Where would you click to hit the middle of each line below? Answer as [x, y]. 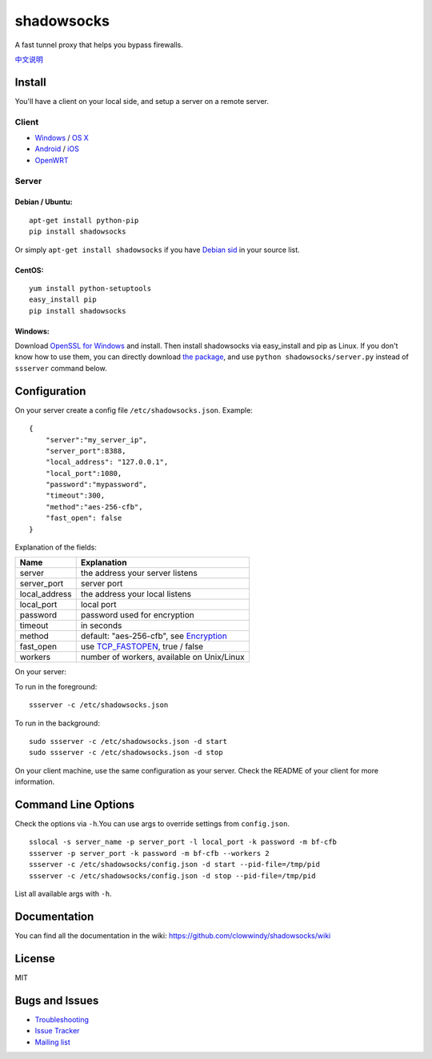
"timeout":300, [75, 496]
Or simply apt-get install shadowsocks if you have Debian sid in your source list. [157, 250]
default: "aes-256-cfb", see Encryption [154, 636]
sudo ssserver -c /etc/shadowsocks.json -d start [128, 741]
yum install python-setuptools [90, 288]
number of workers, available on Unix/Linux [163, 657]
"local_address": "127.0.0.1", [107, 462]
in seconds [101, 625]
